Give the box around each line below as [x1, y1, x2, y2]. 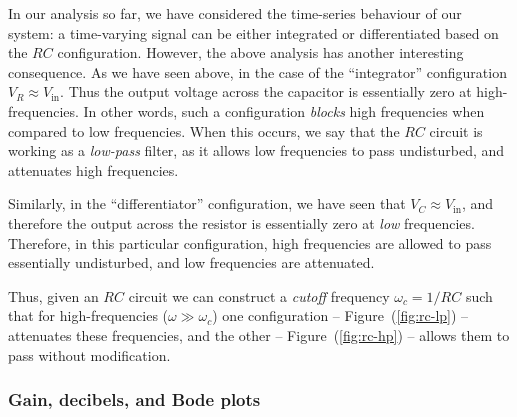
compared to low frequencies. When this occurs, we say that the [8, 120, 400, 141]
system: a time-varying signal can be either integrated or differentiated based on [8, 22, 499, 43]
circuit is [429, 120, 483, 141]
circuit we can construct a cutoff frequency [128, 285, 390, 306]
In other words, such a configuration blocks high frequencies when [83, 100, 485, 121]
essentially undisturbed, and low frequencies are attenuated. [8, 252, 375, 273]
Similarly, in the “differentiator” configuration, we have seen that [8, 193, 406, 214]
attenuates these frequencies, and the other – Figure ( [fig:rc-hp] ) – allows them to [8, 324, 510, 345]
